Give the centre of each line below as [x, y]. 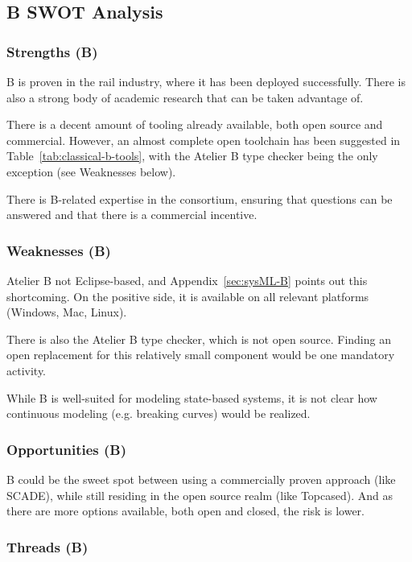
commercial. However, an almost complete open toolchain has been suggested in [204, 140]
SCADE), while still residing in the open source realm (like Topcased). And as [200, 495]
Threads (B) [47, 546]
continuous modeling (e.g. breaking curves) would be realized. [159, 413]
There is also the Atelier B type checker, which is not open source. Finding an [199, 339]
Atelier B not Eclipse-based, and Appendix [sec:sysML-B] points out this [187, 280]
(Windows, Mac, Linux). [67, 312]
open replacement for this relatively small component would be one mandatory [201, 355]
